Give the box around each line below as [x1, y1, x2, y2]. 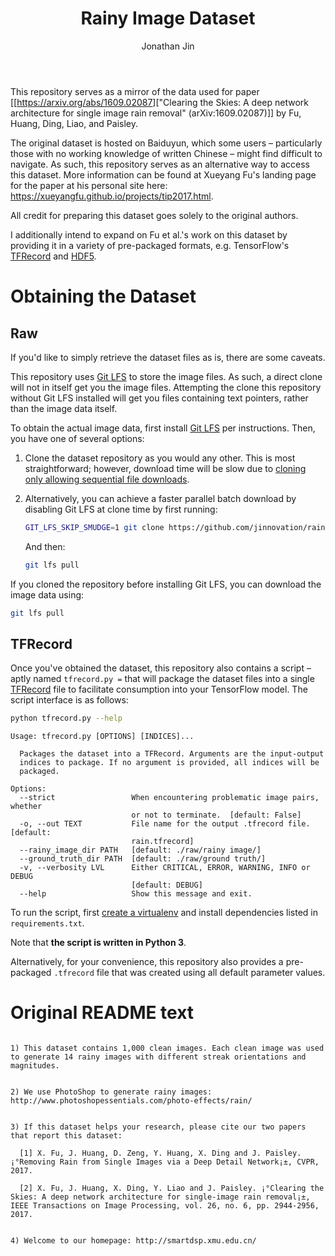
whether [10, 802, 43, 812]
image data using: [10, 588, 85, 601]
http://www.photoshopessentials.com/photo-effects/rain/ [10, 1096, 253, 1106]
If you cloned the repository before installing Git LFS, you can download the [10, 578, 322, 590]
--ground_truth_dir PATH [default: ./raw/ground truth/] [19, 854, 267, 864]
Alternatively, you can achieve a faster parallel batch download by [24, 492, 297, 504]
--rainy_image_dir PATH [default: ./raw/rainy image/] [19, 845, 262, 856]
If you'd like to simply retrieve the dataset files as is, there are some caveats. [10, 351, 326, 363]
